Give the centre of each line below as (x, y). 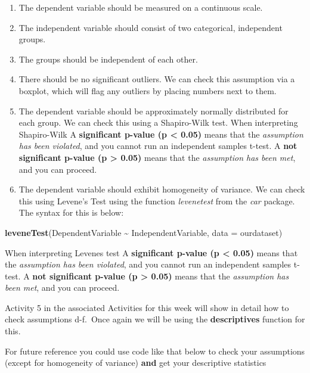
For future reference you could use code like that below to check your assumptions (155, 351)
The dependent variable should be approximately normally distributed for (154, 111)
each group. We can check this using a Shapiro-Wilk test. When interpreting (158, 122)
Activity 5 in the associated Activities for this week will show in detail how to (147, 307)
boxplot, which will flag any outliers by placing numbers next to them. (148, 90)
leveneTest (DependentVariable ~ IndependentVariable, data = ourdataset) (144, 232)
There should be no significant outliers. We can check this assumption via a (157, 79)
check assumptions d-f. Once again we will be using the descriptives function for (155, 319)
